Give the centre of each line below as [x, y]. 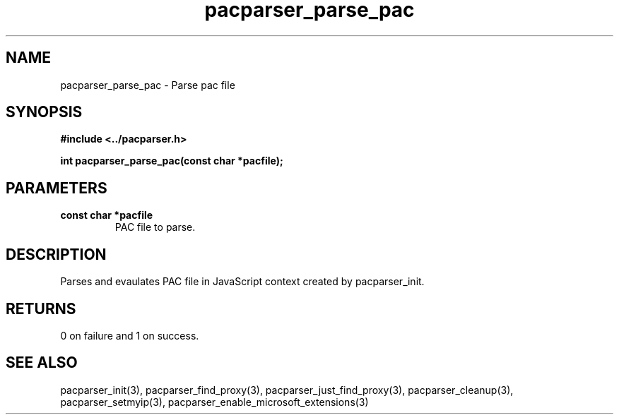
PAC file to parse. [155, 227]
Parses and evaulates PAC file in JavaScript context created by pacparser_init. [242, 282]
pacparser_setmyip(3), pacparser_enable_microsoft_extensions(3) [214, 402]
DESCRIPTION [56, 254]
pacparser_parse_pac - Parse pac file [148, 85]
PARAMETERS [57, 188]
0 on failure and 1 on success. [130, 335]
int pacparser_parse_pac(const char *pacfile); [172, 161]
